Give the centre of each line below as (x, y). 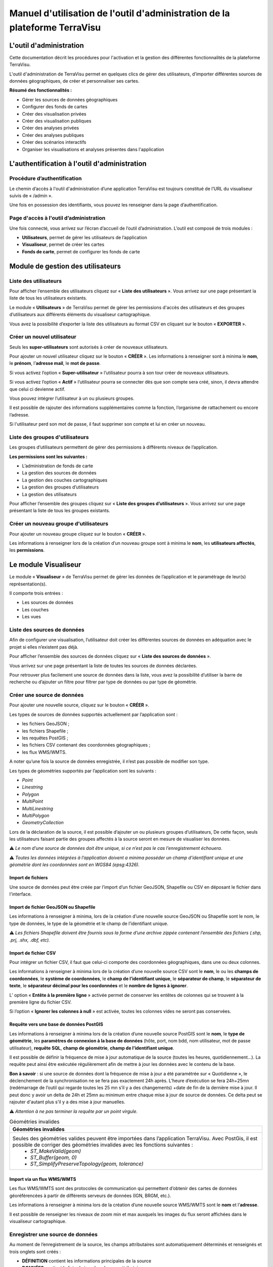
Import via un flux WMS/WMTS (43, 1179)
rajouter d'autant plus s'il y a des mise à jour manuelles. (67, 1102)
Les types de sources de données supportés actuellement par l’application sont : (94, 714)
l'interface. (21, 894)
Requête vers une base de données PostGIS (56, 1024)
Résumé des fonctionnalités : (41, 90)
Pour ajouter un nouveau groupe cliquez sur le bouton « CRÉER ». (78, 534)
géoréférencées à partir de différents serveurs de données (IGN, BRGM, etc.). (90, 1196)
